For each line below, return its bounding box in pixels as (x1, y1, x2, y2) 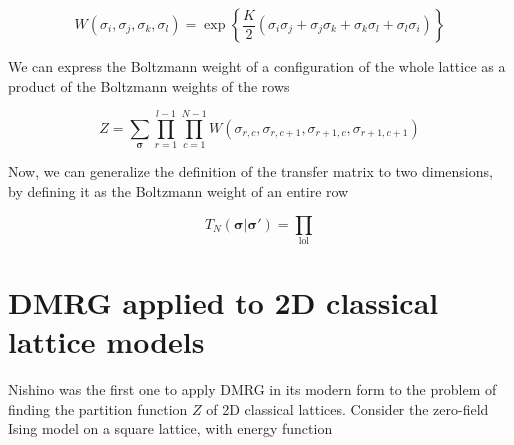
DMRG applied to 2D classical (8, 282, 439, 323)
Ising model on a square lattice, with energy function (8, 418, 333, 439)
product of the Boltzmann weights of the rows (8, 75, 290, 96)
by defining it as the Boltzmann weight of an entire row (8, 180, 349, 201)
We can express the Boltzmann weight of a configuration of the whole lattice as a (8, 56, 506, 76)
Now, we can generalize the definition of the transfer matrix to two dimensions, (8, 161, 493, 182)
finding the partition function (8, 398, 188, 419)
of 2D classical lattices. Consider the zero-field (206, 398, 489, 419)
